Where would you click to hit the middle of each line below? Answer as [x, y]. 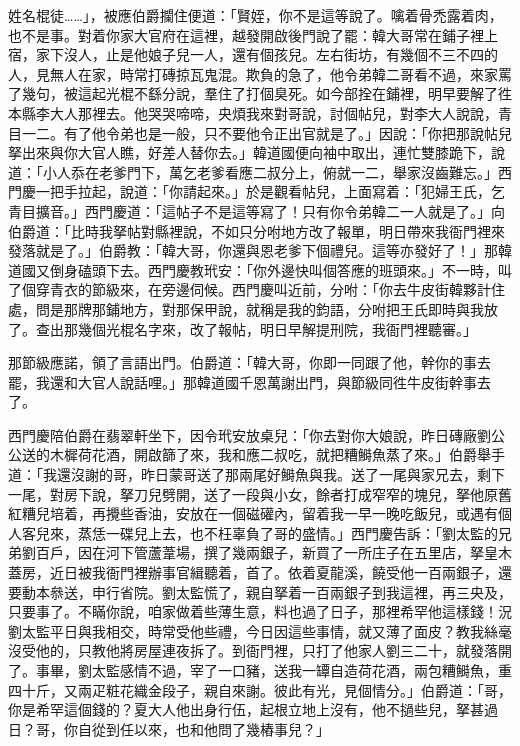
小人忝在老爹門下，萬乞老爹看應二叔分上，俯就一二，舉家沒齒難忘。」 [270, 171]
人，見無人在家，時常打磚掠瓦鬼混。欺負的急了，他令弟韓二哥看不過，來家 [253, 73]
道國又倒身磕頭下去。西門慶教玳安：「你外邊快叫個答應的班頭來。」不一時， [253, 269]
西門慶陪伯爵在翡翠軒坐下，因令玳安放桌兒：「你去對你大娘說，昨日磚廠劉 [249, 434]
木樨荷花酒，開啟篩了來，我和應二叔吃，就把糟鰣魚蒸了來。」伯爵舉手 [277, 454]
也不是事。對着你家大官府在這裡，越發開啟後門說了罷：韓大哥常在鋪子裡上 [253, 34]
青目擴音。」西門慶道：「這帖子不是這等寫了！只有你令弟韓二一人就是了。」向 [256, 210]
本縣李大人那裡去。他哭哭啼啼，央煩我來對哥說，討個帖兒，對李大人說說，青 [260, 112]
